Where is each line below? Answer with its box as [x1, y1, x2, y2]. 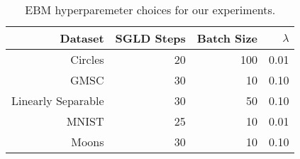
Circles [70, 51, 104, 67]
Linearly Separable [11, 92, 104, 109]
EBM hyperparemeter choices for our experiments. [25, 1, 276, 18]
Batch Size [196, 30, 257, 46]
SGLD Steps [115, 30, 186, 46]
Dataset [60, 30, 104, 46]
